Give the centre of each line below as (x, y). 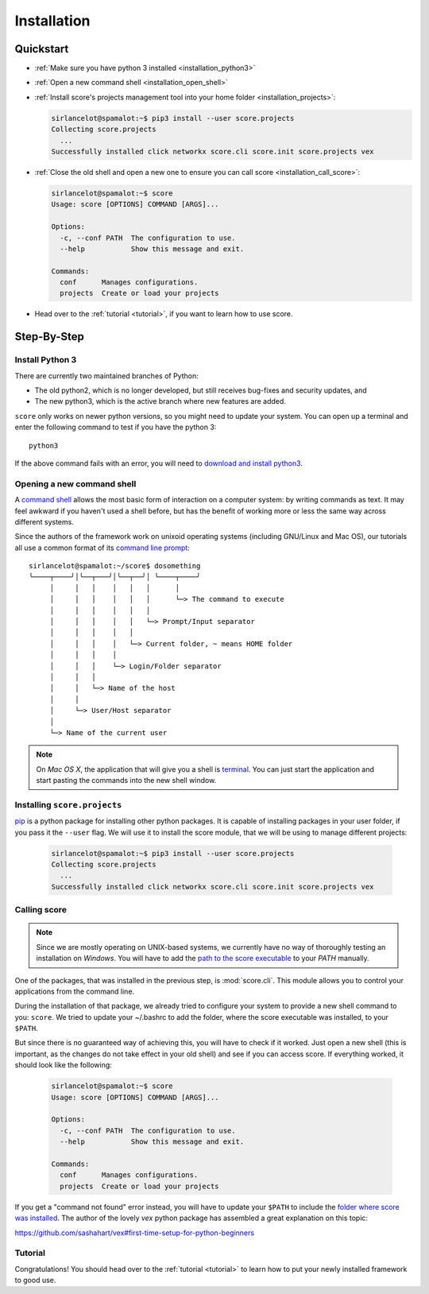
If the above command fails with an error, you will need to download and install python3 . (159, 463)
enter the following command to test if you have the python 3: (116, 427)
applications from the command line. (75, 991)
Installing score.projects (68, 804)
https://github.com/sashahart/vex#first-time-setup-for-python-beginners (134, 1233)
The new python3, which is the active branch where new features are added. (160, 401)
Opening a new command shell (75, 483)
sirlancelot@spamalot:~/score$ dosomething (115, 566)
